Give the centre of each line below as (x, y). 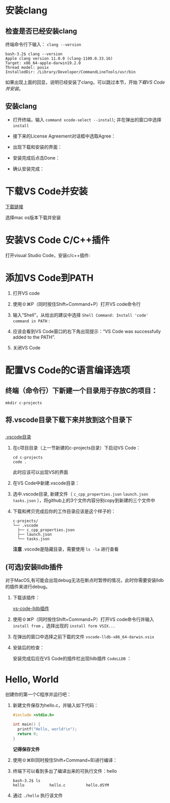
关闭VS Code (27, 347)
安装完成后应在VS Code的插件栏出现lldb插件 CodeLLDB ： (72, 659)
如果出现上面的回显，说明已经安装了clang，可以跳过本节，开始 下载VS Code (85, 82)
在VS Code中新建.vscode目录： (46, 483)
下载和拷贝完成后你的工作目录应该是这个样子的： (64, 512)
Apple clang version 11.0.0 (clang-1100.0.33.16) (59, 58)
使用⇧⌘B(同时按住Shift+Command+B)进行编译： (65, 760)
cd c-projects (28, 458)
